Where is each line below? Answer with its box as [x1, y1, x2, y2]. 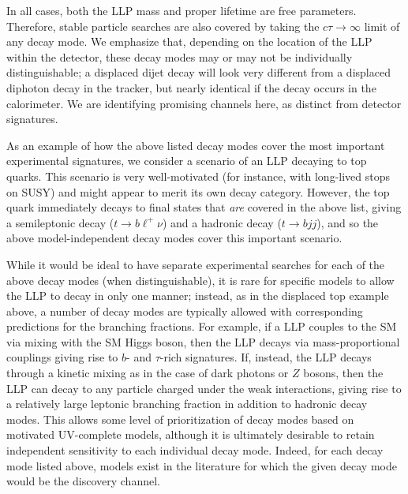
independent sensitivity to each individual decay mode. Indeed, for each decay [6, 442, 384, 458]
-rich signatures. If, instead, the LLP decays [159, 349, 372, 365]
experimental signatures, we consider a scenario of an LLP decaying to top [6, 152, 367, 169]
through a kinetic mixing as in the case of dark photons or [6, 365, 289, 381]
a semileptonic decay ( [6, 214, 114, 230]
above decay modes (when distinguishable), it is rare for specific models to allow [6, 271, 395, 288]
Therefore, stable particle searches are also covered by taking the [6, 17, 320, 34]
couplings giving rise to [6, 349, 118, 365]
